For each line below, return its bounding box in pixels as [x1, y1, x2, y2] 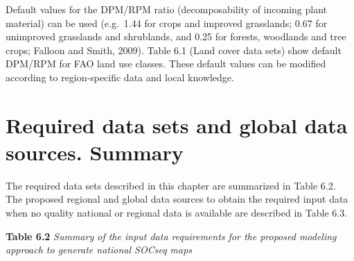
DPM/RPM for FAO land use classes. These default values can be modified [6, 56, 326, 71]
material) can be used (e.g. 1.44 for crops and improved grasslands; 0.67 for [6, 15, 328, 30]
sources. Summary [6, 137, 184, 166]
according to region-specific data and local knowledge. [6, 69, 234, 84]
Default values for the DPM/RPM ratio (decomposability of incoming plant [6, 2, 328, 16]
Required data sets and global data [6, 110, 348, 139]
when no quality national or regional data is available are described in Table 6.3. [6, 205, 348, 220]
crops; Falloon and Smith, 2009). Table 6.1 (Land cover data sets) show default [6, 42, 342, 57]
